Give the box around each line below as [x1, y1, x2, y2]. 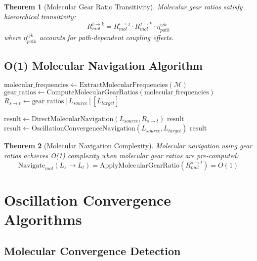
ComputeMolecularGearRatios [46, 88, 138, 96]
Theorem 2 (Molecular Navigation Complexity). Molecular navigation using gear [4, 140, 253, 151]
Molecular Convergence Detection [4, 243, 181, 258]
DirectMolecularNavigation [32, 115, 114, 123]
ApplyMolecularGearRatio [100, 162, 180, 169]
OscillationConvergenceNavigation [32, 125, 135, 132]
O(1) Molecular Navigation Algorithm [4, 57, 203, 73]
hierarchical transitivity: [4, 11, 76, 21]
